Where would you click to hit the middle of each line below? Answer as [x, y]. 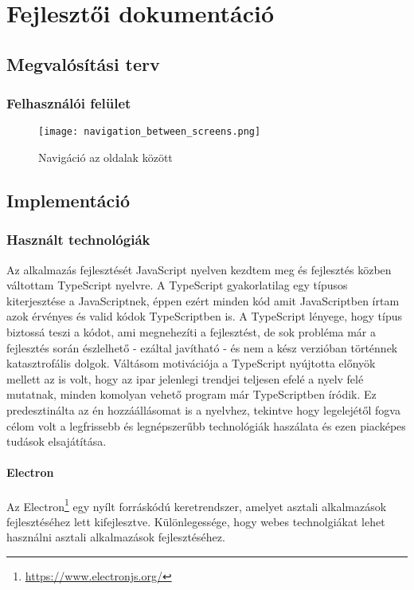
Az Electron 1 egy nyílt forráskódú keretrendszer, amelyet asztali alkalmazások [197, 505]
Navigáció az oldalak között [105, 157]
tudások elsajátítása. [57, 441]
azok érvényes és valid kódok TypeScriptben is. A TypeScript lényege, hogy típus [205, 316]
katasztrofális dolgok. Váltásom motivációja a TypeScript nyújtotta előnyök [191, 363]
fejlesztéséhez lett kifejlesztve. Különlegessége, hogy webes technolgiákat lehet [196, 521]
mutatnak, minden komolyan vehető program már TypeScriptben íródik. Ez [191, 394]
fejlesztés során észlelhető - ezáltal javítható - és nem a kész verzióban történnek [202, 347]
